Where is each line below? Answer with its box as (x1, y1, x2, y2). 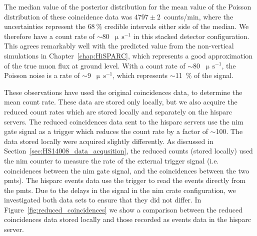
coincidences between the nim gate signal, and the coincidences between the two (4, 165, 249, 175)
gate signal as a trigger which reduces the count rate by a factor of (4, 126, 208, 136)
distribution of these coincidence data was (4, 11, 132, 21)
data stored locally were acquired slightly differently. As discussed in (4, 135, 213, 146)
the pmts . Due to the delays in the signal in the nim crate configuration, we (4, 184, 236, 195)
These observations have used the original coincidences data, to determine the (4, 86, 242, 97)
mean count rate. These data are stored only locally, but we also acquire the (4, 96, 237, 107)
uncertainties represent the (4, 21, 85, 31)
